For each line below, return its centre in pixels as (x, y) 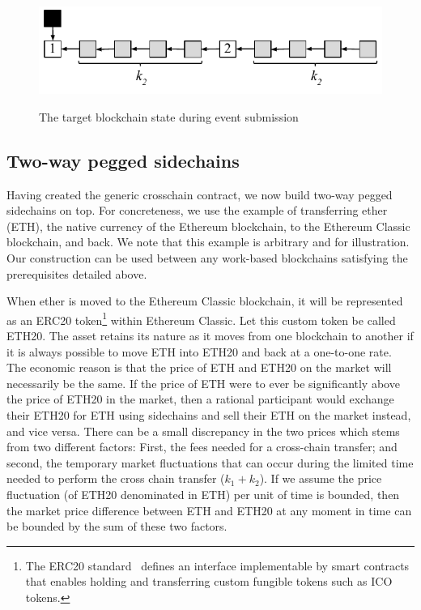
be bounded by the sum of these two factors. (117, 526)
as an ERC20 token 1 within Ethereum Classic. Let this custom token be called (201, 318)
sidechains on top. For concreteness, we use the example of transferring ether (197, 210)
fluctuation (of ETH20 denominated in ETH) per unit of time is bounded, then (203, 494)
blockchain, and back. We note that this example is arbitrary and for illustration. (208, 242)
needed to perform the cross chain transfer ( (116, 478)
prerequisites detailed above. (77, 273)
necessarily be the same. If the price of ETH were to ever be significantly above (203, 383)
